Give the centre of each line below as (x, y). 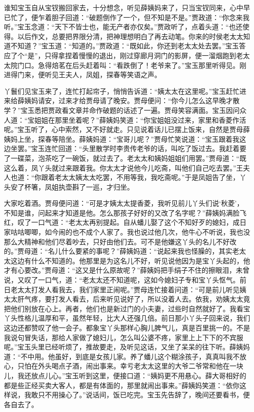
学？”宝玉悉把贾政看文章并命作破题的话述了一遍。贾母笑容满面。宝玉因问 (122, 110)
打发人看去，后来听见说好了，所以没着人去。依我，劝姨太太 (147, 299)
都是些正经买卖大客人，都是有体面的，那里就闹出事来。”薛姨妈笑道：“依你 (122, 385)
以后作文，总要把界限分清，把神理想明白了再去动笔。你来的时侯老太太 (130, 36)
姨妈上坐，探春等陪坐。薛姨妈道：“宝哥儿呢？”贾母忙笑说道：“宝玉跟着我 (122, 139)
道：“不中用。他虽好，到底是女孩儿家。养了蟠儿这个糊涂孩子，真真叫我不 (122, 356)
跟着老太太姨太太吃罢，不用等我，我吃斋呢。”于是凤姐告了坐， (140, 177)
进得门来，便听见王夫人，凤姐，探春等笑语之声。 (83, 75)
